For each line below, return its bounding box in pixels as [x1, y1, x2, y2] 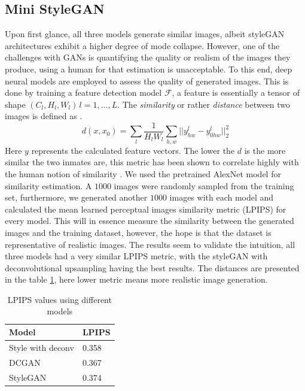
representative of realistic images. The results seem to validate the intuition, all [5, 238, 295, 250]
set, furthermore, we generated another [5, 191, 148, 204]
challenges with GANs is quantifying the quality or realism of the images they [5, 51, 291, 63]
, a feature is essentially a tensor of [172, 86, 300, 99]
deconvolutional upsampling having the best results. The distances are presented [5, 261, 300, 274]
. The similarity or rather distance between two [117, 98, 291, 110]
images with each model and [169, 191, 274, 204]
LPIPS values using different [7, 293, 112, 305]
